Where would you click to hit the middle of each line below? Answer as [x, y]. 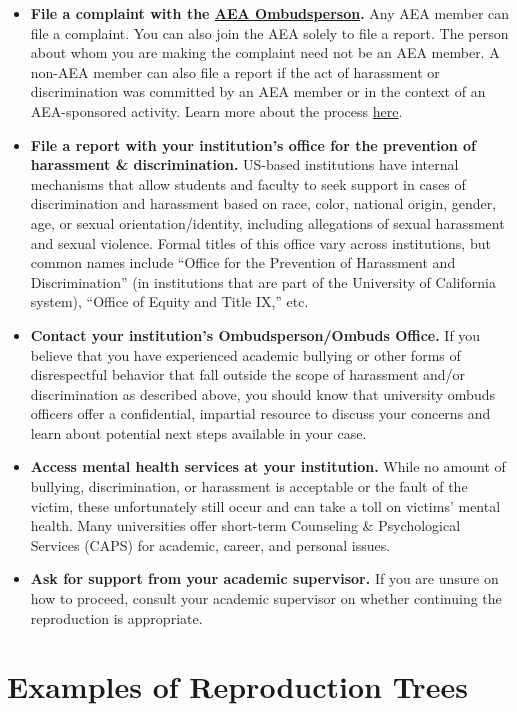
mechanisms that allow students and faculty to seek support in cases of [248, 183]
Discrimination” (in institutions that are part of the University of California [263, 281]
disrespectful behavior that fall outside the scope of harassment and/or [248, 374]
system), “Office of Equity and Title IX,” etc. [169, 301]
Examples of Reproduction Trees [237, 686]
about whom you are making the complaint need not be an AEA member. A [265, 52]
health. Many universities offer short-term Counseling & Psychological [245, 525]
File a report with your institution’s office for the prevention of [253, 144]
